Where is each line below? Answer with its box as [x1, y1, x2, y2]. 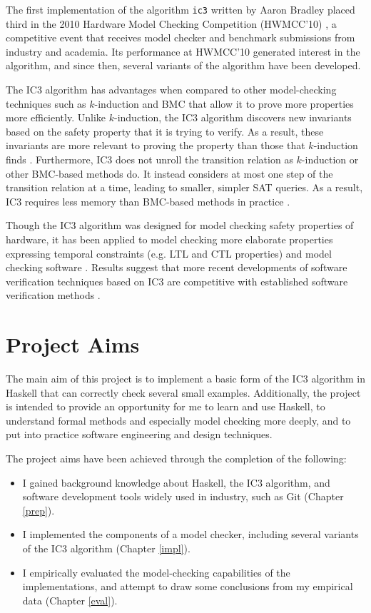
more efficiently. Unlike [6, 110, 106, 125]
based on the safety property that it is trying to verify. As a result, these [6, 123, 324, 138]
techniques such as [6, 96, 86, 111]
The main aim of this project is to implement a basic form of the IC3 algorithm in [6, 371, 365, 386]
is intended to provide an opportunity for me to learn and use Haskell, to [6, 399, 325, 414]
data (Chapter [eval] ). [22, 592, 118, 607]
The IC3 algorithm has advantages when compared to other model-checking [6, 82, 337, 97]
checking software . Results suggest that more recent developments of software [6, 260, 347, 275]
